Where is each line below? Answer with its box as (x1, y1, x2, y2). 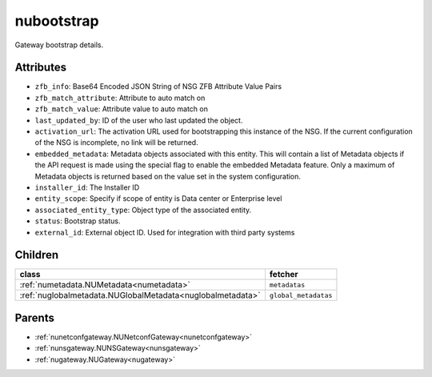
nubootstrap (14, 12, 99, 30)
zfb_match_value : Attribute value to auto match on (34, 104, 208, 114)
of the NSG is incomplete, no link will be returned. (34, 138, 199, 147)
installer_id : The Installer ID (34, 182, 140, 192)
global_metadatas (269, 291, 333, 299)
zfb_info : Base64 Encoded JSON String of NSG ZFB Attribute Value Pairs (34, 82, 282, 91)
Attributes (14, 61, 67, 74)
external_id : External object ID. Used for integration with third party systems (34, 227, 295, 237)
